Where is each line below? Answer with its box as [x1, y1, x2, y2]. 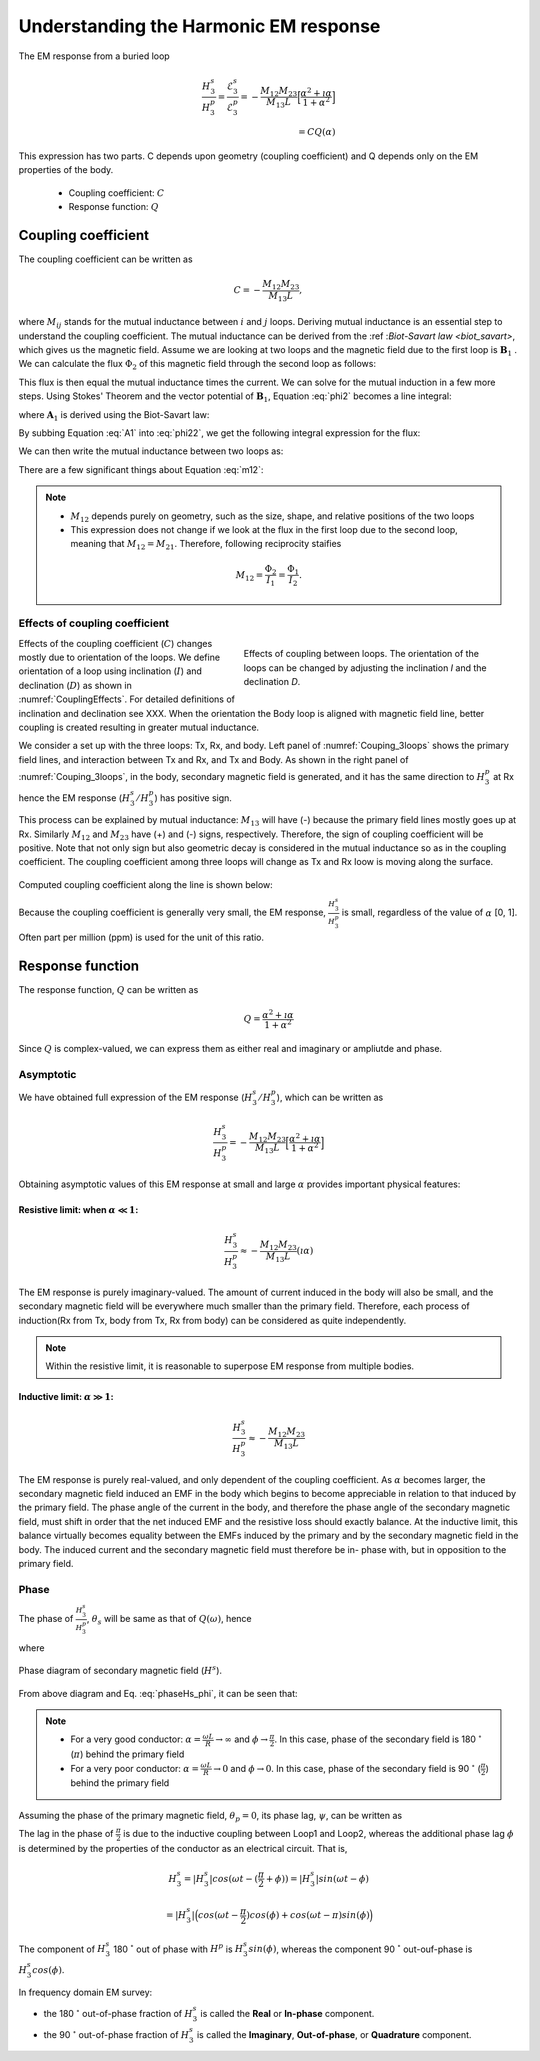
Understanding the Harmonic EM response [18, 15, 381, 37]
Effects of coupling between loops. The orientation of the [243, 648, 480, 660]
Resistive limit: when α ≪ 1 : [18, 1203, 139, 1215]
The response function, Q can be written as [18, 983, 199, 995]
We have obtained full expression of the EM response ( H [18, 1091, 253, 1104]
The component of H [18, 1943, 106, 1955]
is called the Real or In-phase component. [200, 2008, 375, 2020]
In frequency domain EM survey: [18, 1986, 153, 1998]
